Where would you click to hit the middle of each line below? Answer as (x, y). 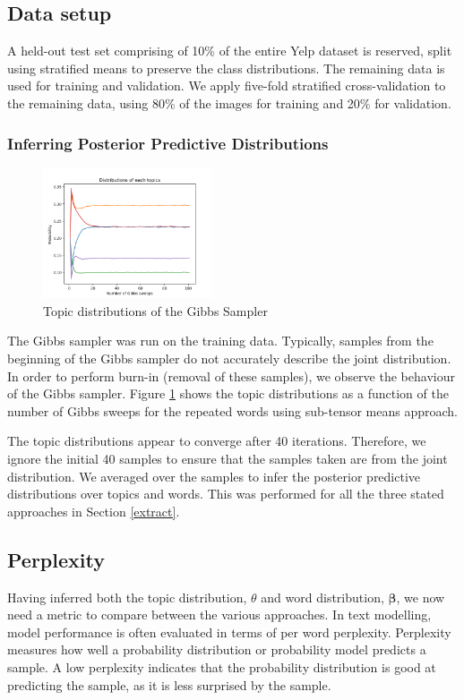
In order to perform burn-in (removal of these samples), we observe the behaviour (231, 376)
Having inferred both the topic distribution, (127, 597)
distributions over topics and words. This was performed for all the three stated (226, 494)
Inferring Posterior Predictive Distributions (168, 143)
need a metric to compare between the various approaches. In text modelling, (219, 615)
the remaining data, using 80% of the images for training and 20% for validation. (229, 102)
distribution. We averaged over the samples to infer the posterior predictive (214, 476)
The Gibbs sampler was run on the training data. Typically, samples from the (220, 341)
